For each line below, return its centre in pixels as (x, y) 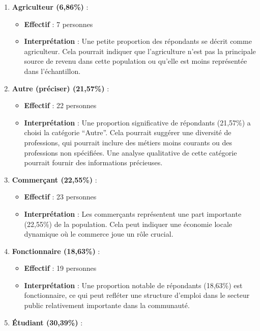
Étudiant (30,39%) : (47, 322)
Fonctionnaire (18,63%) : (56, 251)
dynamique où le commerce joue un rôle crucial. (99, 234)
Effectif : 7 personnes (59, 24)
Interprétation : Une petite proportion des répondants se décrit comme (138, 41)
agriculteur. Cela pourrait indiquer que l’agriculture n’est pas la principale (140, 51)
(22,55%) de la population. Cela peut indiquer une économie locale (128, 224)
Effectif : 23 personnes (60, 197)
